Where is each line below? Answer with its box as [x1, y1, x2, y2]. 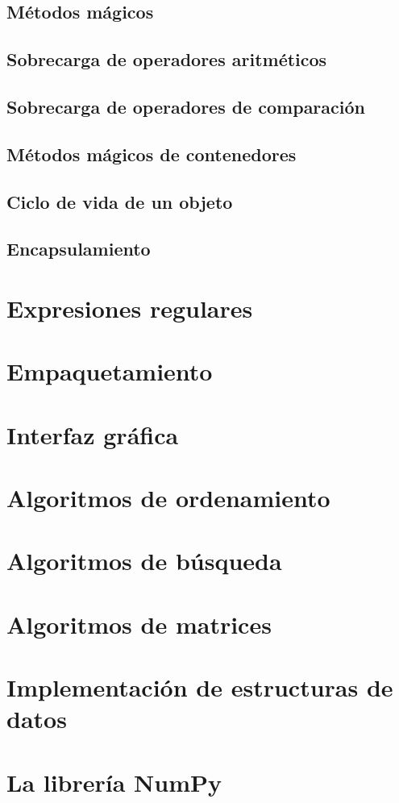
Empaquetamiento [6, 355, 213, 388]
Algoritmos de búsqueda [6, 544, 282, 577]
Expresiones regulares [6, 291, 253, 324]
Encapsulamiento [6, 236, 151, 261]
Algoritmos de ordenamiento [6, 481, 330, 514]
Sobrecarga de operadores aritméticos [6, 47, 327, 72]
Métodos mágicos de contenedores [6, 141, 297, 166]
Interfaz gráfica [6, 418, 179, 451]
